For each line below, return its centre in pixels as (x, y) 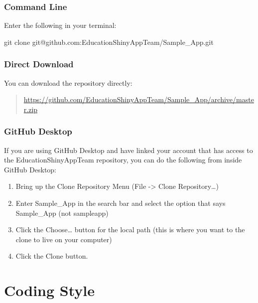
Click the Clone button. (52, 256)
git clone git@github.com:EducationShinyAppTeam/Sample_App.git (109, 42)
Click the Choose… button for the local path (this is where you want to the (130, 229)
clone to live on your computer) (64, 239)
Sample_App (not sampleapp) (62, 213)
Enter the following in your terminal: (60, 25)
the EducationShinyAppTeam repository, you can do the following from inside (123, 160)
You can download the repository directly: (68, 82)
